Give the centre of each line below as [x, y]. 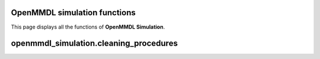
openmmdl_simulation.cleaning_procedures [94, 44]
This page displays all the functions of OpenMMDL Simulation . [88, 27]
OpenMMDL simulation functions [73, 13]
